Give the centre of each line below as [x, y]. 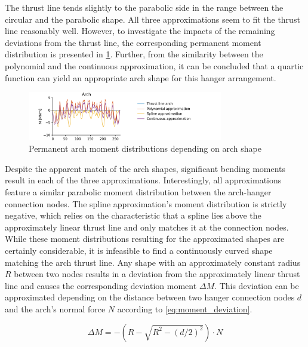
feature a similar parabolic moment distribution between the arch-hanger [138, 192]
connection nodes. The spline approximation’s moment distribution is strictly [146, 203]
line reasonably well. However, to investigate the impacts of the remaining [140, 31]
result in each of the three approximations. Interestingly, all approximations [143, 180]
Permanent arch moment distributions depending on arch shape [145, 148]
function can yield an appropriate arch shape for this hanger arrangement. [141, 77]
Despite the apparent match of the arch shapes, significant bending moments [145, 168]
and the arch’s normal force [55, 309]
